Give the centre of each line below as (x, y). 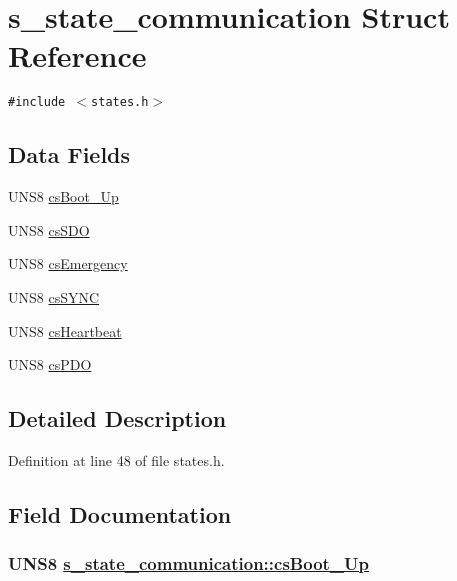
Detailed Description (117, 418)
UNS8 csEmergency (68, 263)
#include (37, 102)
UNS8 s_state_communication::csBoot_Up (189, 563)
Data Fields (69, 154)
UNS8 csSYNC (54, 296)
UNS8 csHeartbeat (65, 330)
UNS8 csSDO (49, 229)
